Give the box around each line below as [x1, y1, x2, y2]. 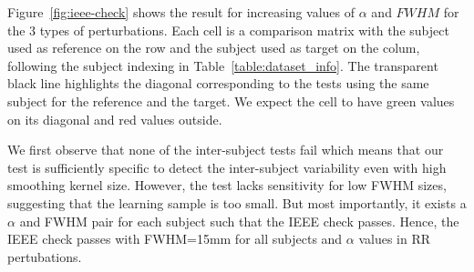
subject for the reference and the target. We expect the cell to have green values [7, 91, 455, 110]
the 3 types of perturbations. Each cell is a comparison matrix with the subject [7, 20, 449, 39]
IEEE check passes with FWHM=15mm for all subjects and [7, 229, 343, 248]
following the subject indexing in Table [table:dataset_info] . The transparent [7, 55, 438, 75]
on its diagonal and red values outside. [7, 109, 222, 128]
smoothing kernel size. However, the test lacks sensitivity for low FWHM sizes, [7, 176, 447, 195]
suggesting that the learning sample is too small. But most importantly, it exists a [7, 193, 467, 212]
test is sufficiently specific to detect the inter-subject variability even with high [7, 157, 447, 176]
